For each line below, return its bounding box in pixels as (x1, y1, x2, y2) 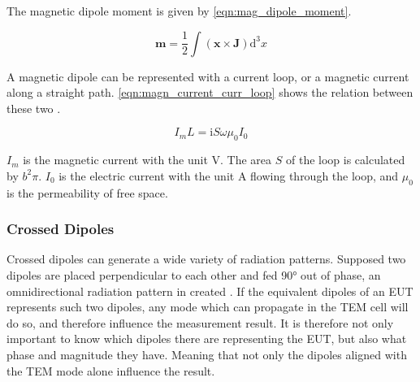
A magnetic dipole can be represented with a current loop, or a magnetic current (6, 67, 409, 85)
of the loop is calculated (286, 151, 405, 168)
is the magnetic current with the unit (23, 151, 208, 168)
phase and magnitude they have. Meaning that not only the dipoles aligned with (6, 345, 407, 362)
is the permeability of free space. (6, 184, 168, 201)
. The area (220, 151, 272, 168)
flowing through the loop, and (250, 167, 399, 184)
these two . (6, 99, 61, 116)
